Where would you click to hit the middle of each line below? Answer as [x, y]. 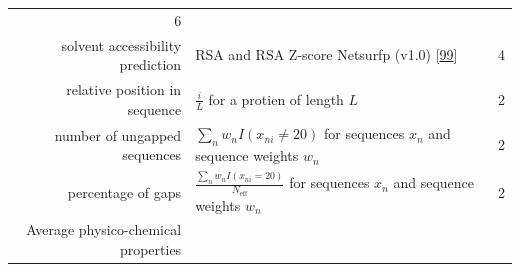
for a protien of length [276, 98]
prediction [150, 64]
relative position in [124, 89]
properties [150, 249]
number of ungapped [118, 134]
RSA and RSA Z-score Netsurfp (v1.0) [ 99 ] [326, 54]
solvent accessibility [121, 44]
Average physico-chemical [104, 229]
